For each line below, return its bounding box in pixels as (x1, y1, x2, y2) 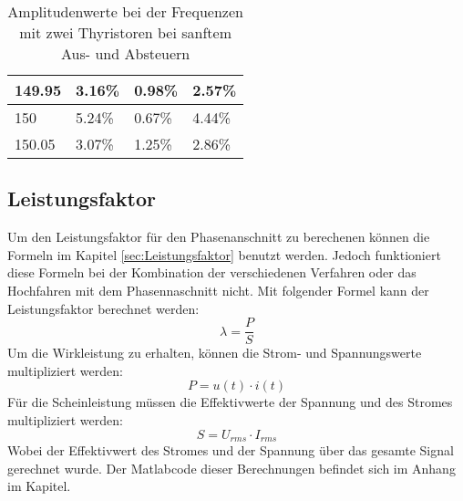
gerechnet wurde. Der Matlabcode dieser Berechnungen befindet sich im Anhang (7, 458, 456, 477)
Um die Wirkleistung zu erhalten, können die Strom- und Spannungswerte (7, 343, 422, 362)
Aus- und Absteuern (61, 43, 190, 64)
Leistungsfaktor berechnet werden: (7, 298, 200, 318)
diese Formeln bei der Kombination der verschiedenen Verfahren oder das (7, 263, 417, 282)
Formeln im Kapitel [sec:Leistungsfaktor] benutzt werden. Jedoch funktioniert (7, 245, 441, 264)
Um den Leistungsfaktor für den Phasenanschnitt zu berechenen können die (7, 227, 430, 246)
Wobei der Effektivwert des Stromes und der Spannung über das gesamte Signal (7, 441, 454, 460)
